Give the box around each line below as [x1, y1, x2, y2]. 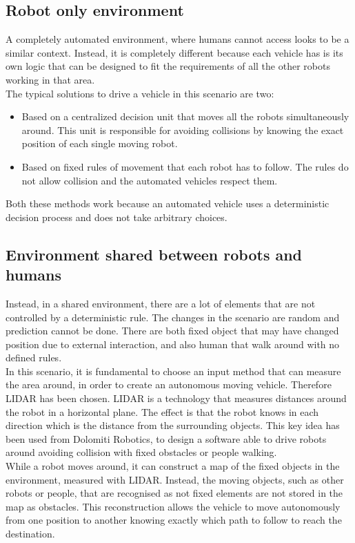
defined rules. [6, 350, 62, 365]
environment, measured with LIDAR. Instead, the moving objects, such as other [6, 472, 344, 486]
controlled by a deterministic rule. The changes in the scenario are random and [6, 309, 340, 324]
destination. [6, 526, 55, 541]
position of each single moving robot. [21, 136, 178, 151]
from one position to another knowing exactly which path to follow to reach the [6, 513, 342, 527]
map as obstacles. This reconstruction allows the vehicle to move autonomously [6, 499, 341, 513]
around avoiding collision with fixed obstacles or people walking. [6, 445, 277, 459]
